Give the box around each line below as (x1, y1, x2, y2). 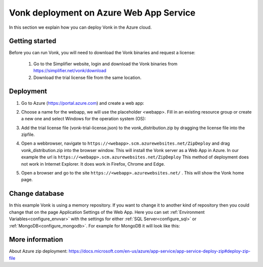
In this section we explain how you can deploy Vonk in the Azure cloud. (9, 24, 152, 30)
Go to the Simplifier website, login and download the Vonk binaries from (33, 61, 178, 67)
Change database (9, 190, 64, 198)
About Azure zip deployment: (9, 248, 68, 254)
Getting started (9, 37, 56, 45)
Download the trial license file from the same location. (33, 75, 142, 80)
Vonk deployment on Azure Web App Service (9, 7, 196, 18)
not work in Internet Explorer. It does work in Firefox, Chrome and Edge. (21, 161, 165, 167)
